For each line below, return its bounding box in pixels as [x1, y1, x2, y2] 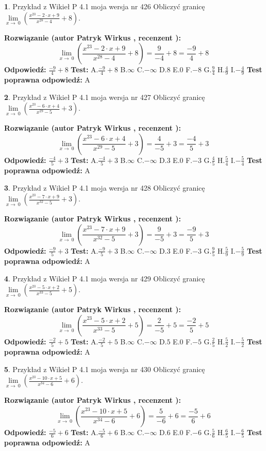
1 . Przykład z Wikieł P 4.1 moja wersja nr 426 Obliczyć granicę [4, 1, 205, 11]
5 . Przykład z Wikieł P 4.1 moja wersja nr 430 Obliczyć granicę [4, 363, 205, 374]
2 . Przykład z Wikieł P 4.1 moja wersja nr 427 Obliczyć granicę [4, 91, 205, 102]
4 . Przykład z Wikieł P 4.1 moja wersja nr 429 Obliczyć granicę [4, 273, 205, 283]
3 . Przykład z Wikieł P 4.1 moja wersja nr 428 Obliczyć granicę [4, 182, 205, 193]
